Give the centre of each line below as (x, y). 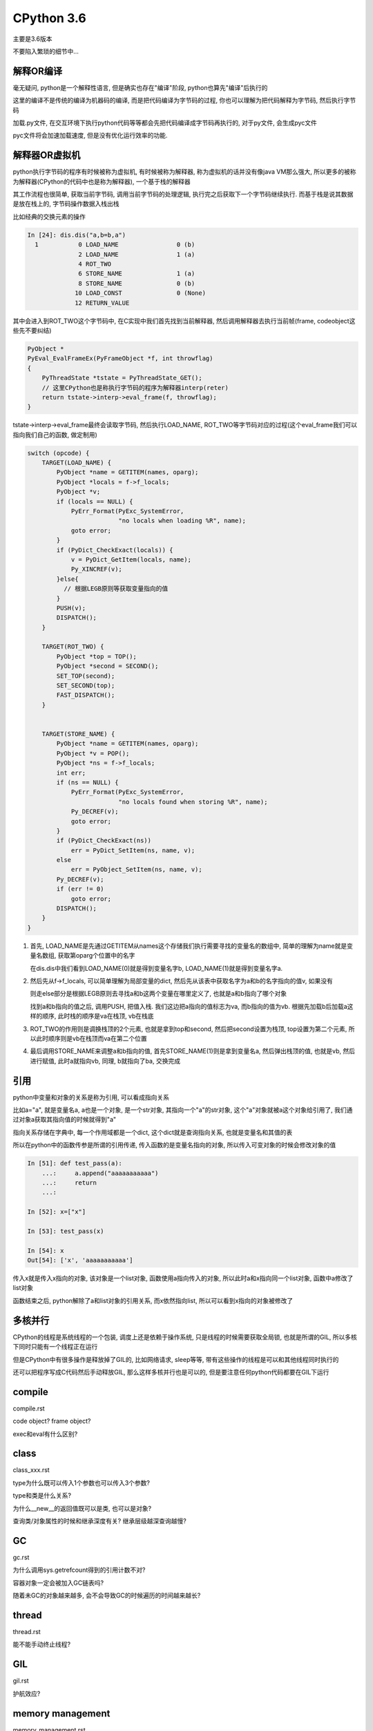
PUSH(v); (71, 608)
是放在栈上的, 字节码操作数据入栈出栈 (66, 204)
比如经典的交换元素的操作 (49, 216)
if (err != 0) (80, 889)
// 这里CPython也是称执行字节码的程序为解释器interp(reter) (135, 387)
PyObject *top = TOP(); (97, 656)
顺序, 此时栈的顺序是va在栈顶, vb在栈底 (98, 1016)
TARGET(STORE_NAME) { (78, 734)
